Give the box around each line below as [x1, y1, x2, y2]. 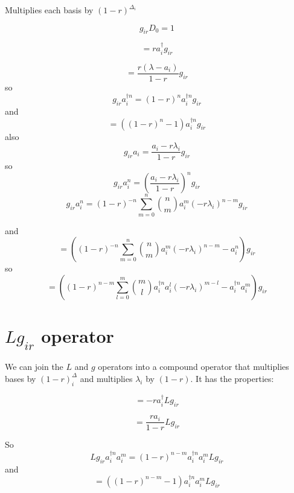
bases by [5, 372, 36, 384]
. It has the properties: [190, 372, 274, 384]
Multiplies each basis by [5, 4, 94, 16]
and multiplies [80, 372, 133, 384]
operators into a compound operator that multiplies [98, 360, 289, 373]
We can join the [5, 360, 63, 373]
